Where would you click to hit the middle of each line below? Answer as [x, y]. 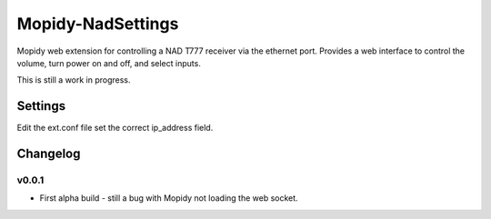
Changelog [49, 154]
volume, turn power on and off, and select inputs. [109, 63]
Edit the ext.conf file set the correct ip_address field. [115, 128]
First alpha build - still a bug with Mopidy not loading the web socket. [169, 198]
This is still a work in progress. [74, 80]
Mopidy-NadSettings [98, 24]
